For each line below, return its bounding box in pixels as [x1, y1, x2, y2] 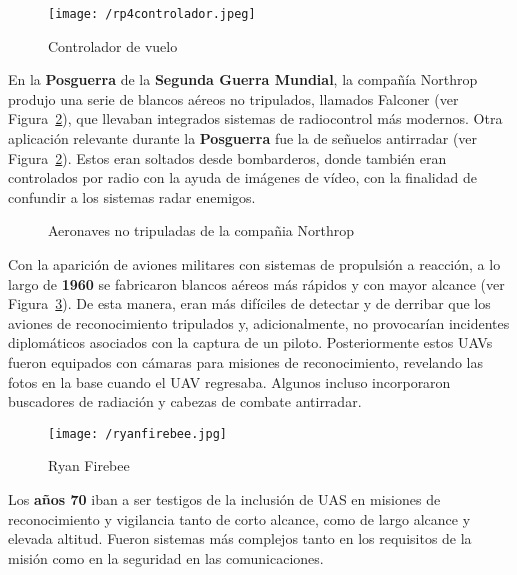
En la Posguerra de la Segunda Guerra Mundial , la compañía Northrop [8, 69, 478, 90]
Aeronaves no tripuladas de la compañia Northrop [48, 220, 354, 241]
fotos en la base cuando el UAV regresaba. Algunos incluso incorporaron [8, 371, 451, 392]
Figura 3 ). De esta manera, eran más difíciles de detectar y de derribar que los [8, 293, 491, 314]
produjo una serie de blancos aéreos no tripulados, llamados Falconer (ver [8, 88, 459, 109]
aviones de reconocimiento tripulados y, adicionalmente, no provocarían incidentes [8, 312, 510, 333]
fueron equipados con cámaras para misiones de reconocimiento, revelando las [8, 351, 484, 372]
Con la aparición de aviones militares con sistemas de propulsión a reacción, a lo [8, 254, 501, 274]
